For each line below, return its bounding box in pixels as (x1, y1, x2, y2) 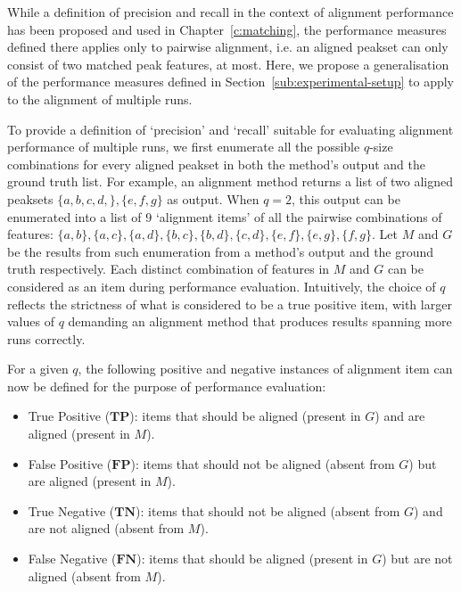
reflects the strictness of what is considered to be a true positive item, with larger (7, 294, 452, 313)
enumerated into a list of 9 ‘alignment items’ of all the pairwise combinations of (7, 207, 442, 226)
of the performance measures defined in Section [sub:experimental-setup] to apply (7, 72, 454, 91)
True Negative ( (28, 501, 115, 520)
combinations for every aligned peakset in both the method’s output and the (7, 154, 425, 173)
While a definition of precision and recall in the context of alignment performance (7, 3, 454, 21)
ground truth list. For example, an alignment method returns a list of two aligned (7, 172, 453, 191)
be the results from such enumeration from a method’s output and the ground (7, 242, 434, 260)
